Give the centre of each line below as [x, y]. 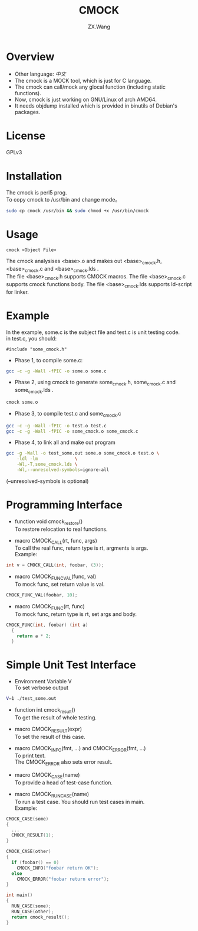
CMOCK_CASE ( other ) [29, 852]
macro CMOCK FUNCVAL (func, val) [55, 577]
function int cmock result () [45, 711]
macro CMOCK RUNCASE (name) [52, 794]
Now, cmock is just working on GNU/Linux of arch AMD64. [86, 99]
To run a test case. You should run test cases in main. [80, 802]
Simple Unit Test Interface [71, 665]
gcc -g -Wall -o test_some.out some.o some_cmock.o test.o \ [83, 453]
